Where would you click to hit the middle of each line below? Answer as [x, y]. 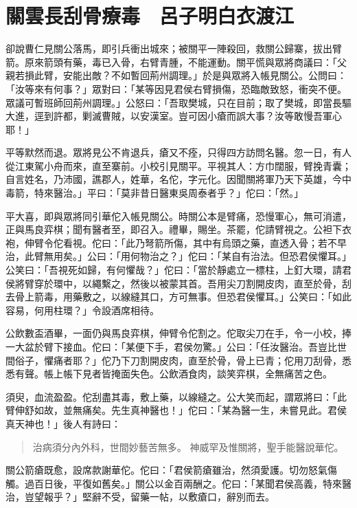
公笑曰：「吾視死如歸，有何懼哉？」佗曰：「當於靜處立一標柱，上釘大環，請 [174, 270]
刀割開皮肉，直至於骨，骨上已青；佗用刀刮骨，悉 [241, 360]
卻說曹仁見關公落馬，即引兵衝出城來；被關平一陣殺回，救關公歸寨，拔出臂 [174, 48]
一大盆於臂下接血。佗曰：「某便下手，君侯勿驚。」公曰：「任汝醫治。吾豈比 [171, 346]
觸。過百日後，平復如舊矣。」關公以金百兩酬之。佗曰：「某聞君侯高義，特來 [174, 483]
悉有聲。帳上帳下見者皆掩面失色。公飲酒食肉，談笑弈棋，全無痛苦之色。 [169, 374]
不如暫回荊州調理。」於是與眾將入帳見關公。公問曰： [229, 75]
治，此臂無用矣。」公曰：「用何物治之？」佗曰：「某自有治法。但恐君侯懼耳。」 [178, 256]
